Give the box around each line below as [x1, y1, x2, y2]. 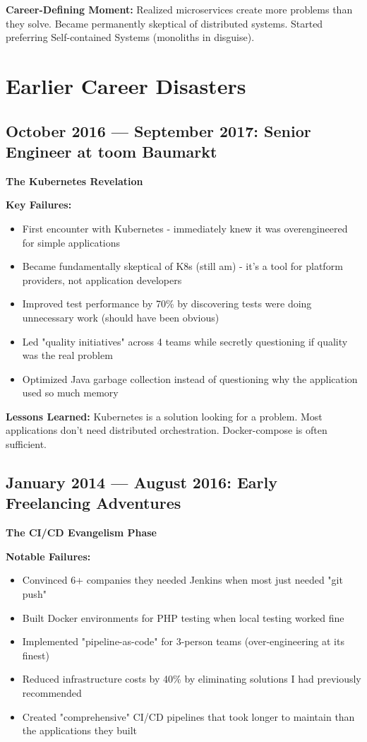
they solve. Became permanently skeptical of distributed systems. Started [6, 16, 323, 30]
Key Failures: [6, 197, 72, 212]
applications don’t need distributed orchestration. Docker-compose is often [6, 423, 327, 437]
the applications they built [22, 723, 138, 738]
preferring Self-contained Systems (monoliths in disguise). [6, 30, 255, 45]
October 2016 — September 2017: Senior [6, 119, 311, 141]
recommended [22, 685, 82, 700]
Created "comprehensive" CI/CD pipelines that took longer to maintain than [22, 709, 355, 724]
